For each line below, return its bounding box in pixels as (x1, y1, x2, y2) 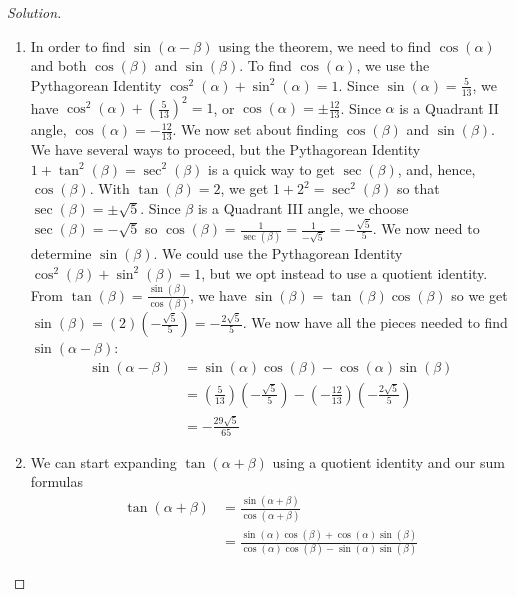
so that (396, 178, 440, 199)
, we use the (356, 55, 430, 76)
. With (89, 178, 130, 199)
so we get (451, 284, 508, 305)
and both (30, 55, 87, 76)
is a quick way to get (208, 158, 335, 179)
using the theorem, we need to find (218, 35, 432, 56)
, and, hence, (397, 158, 476, 179)
